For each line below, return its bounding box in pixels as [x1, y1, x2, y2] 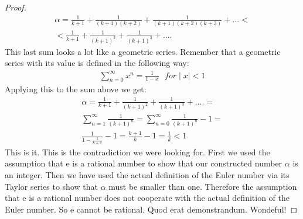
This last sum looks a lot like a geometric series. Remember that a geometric [5, 45, 281, 57]
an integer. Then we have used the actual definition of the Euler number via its [5, 168, 290, 180]
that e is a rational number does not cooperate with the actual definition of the [5, 192, 290, 204]
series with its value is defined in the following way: [5, 57, 189, 69]
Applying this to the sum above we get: [5, 83, 147, 95]
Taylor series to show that [5, 180, 98, 192]
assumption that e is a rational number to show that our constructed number [5, 157, 282, 169]
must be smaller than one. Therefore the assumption [108, 180, 297, 192]
